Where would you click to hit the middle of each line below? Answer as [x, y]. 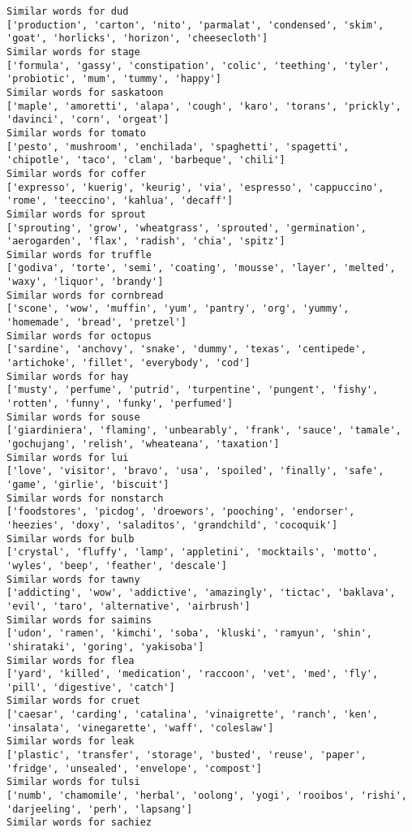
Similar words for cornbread [85, 295]
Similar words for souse [73, 417]
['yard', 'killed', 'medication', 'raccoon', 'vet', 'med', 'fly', [193, 674]
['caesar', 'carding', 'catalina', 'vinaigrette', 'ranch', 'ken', [193, 715]
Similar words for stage [73, 52]
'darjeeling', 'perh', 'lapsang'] [100, 809]
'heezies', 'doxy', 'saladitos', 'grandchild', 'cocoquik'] [172, 525]
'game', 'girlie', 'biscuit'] [88, 484]
